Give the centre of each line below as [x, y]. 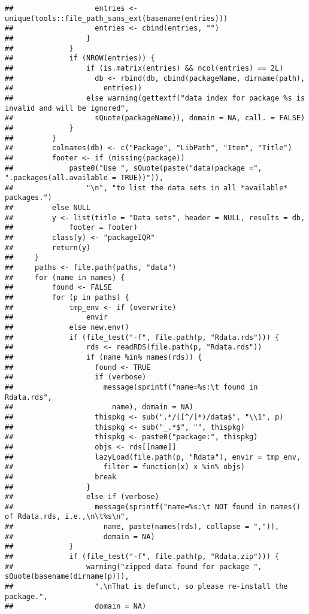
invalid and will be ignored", [67, 108]
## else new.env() [67, 327]
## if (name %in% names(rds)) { [104, 357]
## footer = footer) [71, 228]
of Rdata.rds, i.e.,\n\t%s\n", [67, 517]
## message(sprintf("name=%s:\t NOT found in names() [153, 507]
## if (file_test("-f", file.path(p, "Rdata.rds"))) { [142, 337]
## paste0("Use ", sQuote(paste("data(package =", [134, 168]
